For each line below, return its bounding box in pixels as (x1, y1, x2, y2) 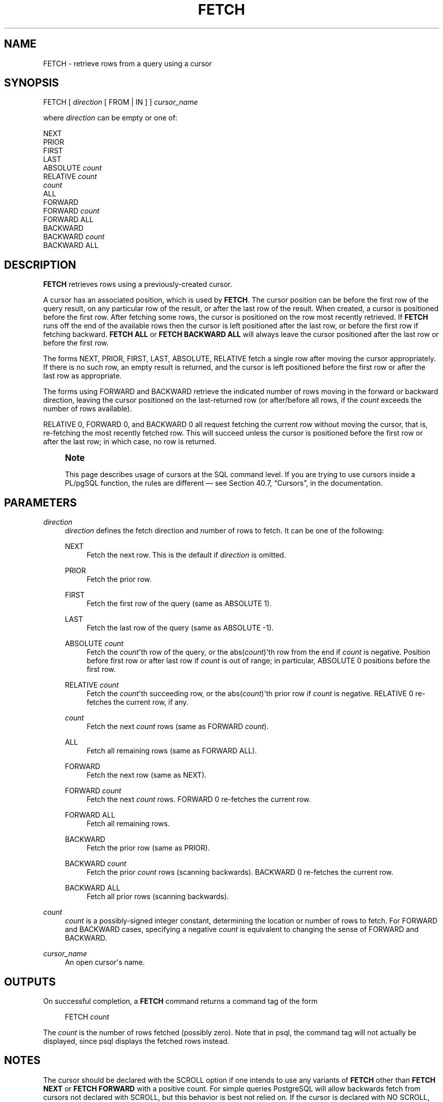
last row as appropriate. (43, 371, 122, 380)
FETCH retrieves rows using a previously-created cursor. (43, 280, 233, 289)
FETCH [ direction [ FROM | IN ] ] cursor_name (43, 98, 198, 107)
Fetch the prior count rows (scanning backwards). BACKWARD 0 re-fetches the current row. (86, 868, 393, 877)
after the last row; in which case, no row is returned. (43, 437, 216, 446)
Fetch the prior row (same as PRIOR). (86, 843, 210, 853)
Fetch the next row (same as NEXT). (86, 771, 207, 780)
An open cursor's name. (65, 958, 145, 967)
